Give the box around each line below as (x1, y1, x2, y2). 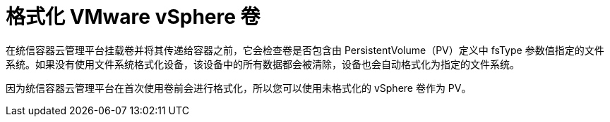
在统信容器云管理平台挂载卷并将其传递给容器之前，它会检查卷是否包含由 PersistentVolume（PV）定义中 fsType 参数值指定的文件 (6, 43, 604, 56)
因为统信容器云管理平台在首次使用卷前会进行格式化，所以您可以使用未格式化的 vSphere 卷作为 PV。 (6, 81, 472, 94)
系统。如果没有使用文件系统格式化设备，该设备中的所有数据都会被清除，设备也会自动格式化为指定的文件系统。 (6, 57, 520, 70)
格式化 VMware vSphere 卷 (6, 5, 261, 29)
